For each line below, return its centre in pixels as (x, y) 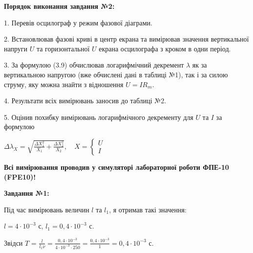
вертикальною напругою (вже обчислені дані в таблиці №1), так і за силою (116, 74)
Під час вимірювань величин (47, 209)
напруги (16, 48)
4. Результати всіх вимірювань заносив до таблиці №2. (85, 101)
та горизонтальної (63, 48)
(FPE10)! (20, 176)
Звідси (13, 242)
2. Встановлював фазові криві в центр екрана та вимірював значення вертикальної (126, 39)
